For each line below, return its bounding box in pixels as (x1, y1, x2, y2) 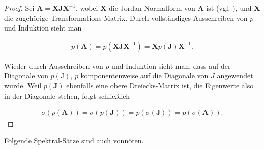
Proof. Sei (4, 3, 35, 13)
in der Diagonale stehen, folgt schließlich (4, 90, 130, 101)
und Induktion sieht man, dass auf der (111, 60, 231, 71)
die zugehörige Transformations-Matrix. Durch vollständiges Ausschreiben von (4, 12, 248, 23)
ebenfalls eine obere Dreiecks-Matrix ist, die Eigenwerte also (66, 80, 254, 91)
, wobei (75, 3, 98, 13)
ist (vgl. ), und (206, 3, 252, 13)
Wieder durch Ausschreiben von (4, 60, 103, 71)
